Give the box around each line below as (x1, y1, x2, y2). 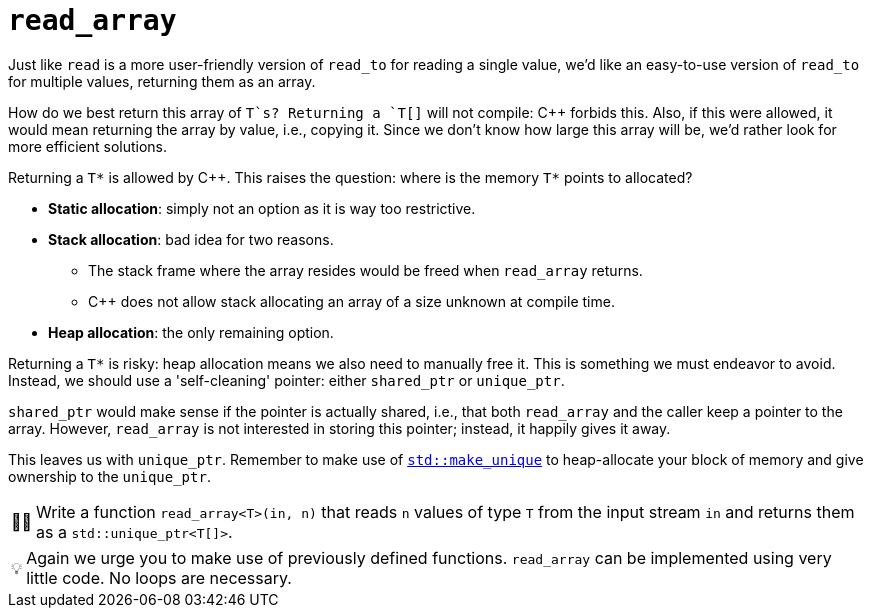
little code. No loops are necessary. (26, 567, 292, 588)
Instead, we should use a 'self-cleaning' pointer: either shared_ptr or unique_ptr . (8, 371, 565, 389)
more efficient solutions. (8, 137, 168, 155)
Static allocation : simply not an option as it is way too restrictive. (48, 199, 476, 217)
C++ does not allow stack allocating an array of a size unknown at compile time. (88, 292, 615, 310)
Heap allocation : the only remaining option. (48, 323, 334, 341)
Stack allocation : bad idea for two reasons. (48, 230, 334, 248)
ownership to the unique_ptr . (8, 467, 211, 485)
